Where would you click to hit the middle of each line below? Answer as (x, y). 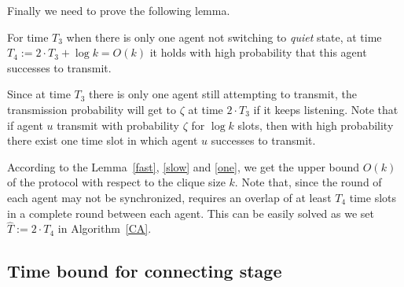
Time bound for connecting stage (145, 271)
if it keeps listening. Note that (326, 109)
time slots (373, 197)
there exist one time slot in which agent (103, 140)
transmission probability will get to (92, 109)
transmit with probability (118, 125)
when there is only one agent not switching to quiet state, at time (224, 37)
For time (28, 37)
